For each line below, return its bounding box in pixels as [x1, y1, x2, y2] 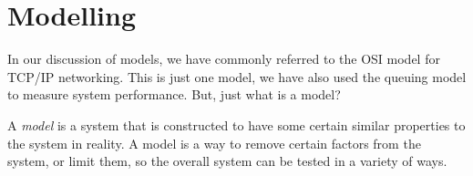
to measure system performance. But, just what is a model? [7, 85, 341, 104]
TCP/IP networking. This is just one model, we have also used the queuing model [7, 67, 467, 86]
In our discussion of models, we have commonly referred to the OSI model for [7, 49, 440, 68]
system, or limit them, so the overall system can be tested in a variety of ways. [7, 151, 447, 171]
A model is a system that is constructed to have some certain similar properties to [7, 115, 466, 134]
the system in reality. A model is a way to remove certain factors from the [7, 133, 421, 152]
